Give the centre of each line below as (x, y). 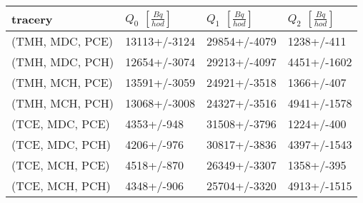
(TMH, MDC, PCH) (63, 62)
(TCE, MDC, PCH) (61, 144)
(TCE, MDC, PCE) (61, 124)
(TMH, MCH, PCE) (62, 82)
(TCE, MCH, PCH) (61, 186)
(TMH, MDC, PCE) (63, 41)
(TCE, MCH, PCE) (61, 165)
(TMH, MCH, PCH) (63, 103)
